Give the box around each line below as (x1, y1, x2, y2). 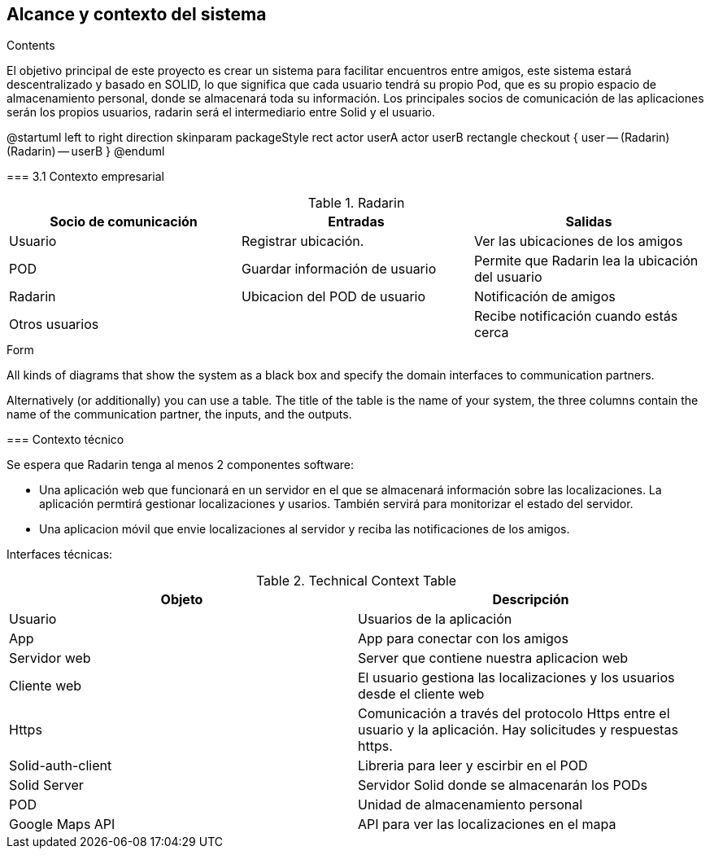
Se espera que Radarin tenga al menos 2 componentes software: (7, 458, 355, 472)
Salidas (565, 213, 612, 230)
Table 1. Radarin (307, 195, 405, 212)
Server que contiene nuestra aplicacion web (358, 650, 629, 667)
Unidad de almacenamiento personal (358, 796, 583, 813)
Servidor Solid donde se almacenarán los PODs (358, 777, 647, 794)
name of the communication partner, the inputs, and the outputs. (7, 407, 352, 422)
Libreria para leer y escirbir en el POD (358, 757, 588, 774)
